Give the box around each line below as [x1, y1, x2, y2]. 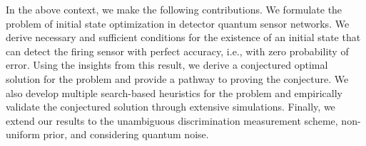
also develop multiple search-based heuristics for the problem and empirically [6, 85, 342, 100]
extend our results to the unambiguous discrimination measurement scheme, [6, 113, 338, 128]
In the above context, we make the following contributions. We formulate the [6, 2, 342, 16]
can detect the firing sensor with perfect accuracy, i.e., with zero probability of [6, 43, 349, 58]
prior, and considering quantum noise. [43, 127, 209, 142]
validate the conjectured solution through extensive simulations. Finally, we [6, 99, 335, 114]
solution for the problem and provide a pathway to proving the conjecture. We [6, 71, 349, 86]
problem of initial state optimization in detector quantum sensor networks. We [6, 16, 350, 30]
